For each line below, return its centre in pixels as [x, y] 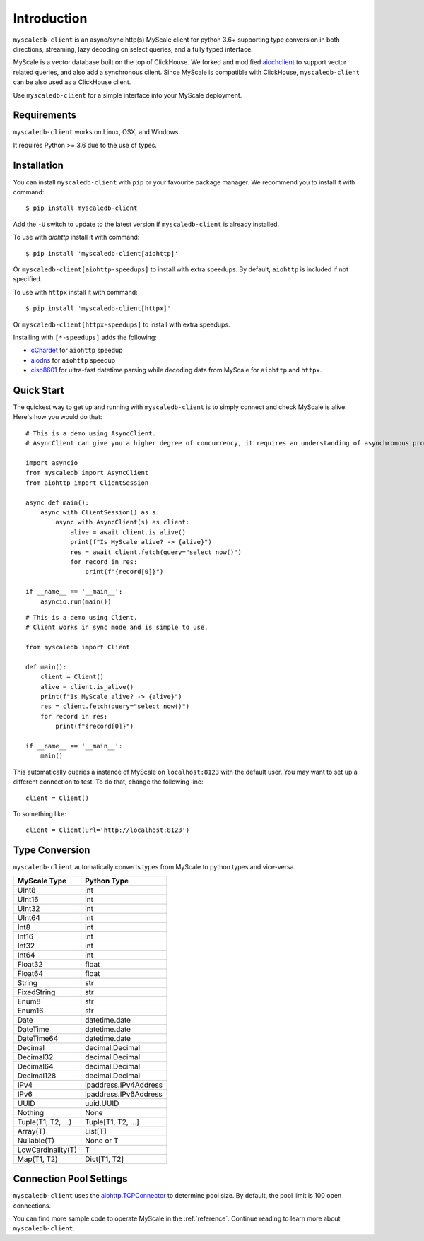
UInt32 [29, 908]
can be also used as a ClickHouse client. [72, 82]
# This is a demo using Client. [82, 617]
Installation [38, 165]
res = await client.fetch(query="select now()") [156, 552]
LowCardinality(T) [47, 1150]
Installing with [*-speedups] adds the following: [85, 337]
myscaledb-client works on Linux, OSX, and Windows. [96, 132]
